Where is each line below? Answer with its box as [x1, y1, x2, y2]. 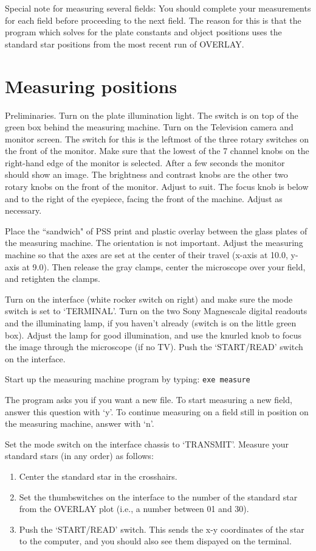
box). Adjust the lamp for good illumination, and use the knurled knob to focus [5, 328, 302, 341]
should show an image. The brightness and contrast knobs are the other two [5, 168, 288, 181]
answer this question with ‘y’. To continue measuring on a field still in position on [5, 405, 309, 418]
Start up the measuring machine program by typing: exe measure [5, 373, 250, 385]
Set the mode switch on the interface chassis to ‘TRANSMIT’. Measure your [5, 437, 289, 450]
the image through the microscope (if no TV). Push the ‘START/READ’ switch [5, 340, 303, 353]
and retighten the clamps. [5, 272, 100, 285]
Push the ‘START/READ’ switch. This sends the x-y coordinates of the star [19, 522, 304, 535]
